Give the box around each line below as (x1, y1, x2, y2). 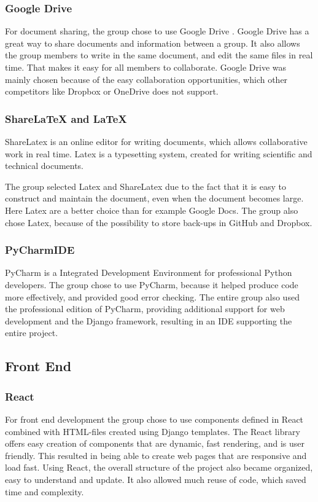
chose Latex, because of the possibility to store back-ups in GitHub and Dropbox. (5, 216, 312, 229)
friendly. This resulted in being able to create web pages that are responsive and (5, 449, 307, 461)
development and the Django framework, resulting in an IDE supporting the (5, 314, 292, 327)
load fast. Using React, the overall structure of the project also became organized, (5, 461, 313, 474)
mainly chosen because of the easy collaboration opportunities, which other (5, 73, 288, 85)
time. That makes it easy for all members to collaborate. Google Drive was (5, 61, 287, 73)
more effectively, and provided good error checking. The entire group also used (5, 290, 300, 303)
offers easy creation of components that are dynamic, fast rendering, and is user (5, 437, 304, 450)
